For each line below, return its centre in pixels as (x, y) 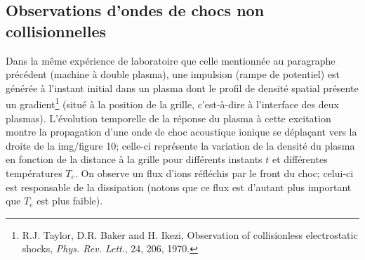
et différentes (300, 159)
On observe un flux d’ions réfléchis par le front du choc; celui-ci (217, 173)
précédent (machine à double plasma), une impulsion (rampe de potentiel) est (173, 74)
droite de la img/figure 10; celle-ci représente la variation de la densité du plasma (180, 145)
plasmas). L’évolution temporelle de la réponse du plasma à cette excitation (168, 118)
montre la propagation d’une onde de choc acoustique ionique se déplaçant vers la (181, 132)
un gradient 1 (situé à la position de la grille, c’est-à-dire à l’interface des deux (172, 103)
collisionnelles (56, 31)
